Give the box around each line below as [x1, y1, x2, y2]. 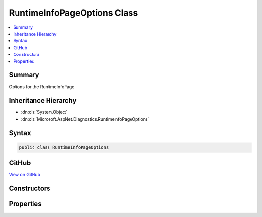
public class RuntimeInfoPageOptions [19, 145, 109, 150]
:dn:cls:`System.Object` [21, 109, 68, 115]
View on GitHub [9, 172, 41, 178]
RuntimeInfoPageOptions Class [9, 7, 138, 18]
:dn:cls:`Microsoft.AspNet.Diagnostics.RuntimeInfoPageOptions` [21, 116, 149, 122]
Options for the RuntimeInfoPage [9, 84, 75, 90]
